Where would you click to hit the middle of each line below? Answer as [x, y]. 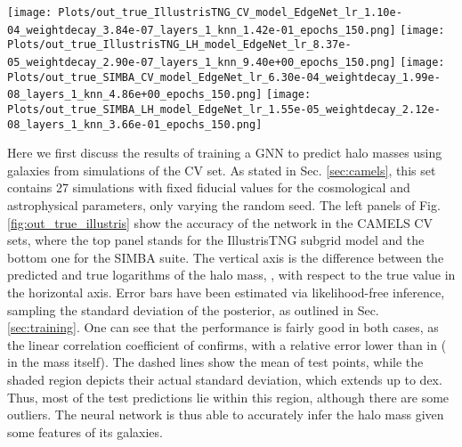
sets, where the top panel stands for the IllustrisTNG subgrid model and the [216, 240]
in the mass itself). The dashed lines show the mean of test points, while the [215, 362]
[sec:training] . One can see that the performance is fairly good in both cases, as [223, 327]
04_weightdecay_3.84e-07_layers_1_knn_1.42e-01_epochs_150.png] [202, 30]
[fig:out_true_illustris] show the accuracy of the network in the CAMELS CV [220, 222]
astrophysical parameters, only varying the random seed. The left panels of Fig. [224, 205]
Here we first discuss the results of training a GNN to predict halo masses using [225, 153]
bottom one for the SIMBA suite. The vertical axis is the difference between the [226, 257]
